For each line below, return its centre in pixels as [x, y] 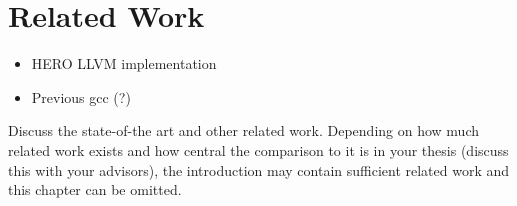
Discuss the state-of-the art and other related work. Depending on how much [244, 130]
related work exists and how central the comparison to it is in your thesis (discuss [258, 149]
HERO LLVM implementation [124, 63]
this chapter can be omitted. [95, 189]
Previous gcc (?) [81, 96]
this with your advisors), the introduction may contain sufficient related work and [259, 169]
